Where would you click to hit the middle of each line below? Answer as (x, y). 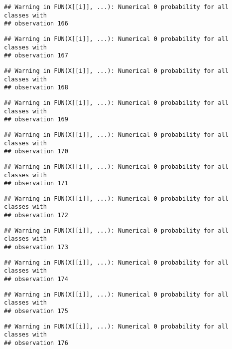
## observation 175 (36, 311)
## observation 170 (36, 152)
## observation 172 (36, 215)
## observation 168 (36, 88)
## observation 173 (36, 247)
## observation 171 (36, 183)
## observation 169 (36, 120)
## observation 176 (36, 343)
